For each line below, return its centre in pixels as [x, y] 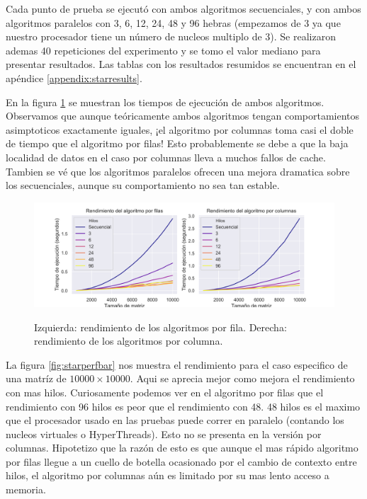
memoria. [26, 489]
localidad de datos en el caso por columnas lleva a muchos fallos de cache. [166, 157]
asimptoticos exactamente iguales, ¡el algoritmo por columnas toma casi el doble [180, 129]
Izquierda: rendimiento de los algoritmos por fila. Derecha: [160, 327]
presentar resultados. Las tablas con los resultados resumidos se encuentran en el [181, 64]
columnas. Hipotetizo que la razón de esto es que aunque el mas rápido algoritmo [182, 448]
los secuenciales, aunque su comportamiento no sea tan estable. [143, 185]
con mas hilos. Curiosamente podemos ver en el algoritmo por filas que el [165, 392]
